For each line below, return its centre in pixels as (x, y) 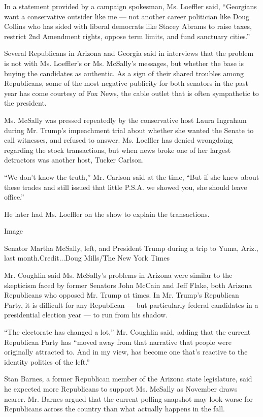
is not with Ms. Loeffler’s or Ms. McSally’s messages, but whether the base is (124, 63)
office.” (14, 197)
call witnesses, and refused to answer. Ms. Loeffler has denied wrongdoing (119, 140)
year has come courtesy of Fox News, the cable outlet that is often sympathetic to (131, 93)
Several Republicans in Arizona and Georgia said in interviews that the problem (129, 53)
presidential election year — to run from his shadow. (86, 315)
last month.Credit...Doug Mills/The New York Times (87, 258)
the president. (25, 103)
